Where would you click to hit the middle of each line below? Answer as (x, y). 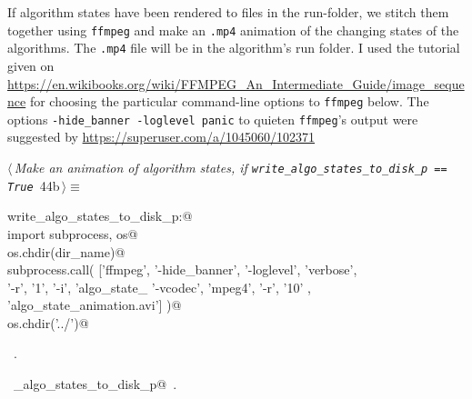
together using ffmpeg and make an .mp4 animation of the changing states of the (233, 30)
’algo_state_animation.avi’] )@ (95, 305)
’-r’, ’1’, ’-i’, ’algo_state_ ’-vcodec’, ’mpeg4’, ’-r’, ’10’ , (159, 287)
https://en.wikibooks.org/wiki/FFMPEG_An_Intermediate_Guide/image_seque (236, 83)
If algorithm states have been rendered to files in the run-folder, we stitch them (228, 12)
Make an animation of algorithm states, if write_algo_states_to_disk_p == (231, 167)
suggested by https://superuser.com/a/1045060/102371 (161, 137)
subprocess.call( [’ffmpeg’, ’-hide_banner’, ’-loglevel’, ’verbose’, (182, 269)
